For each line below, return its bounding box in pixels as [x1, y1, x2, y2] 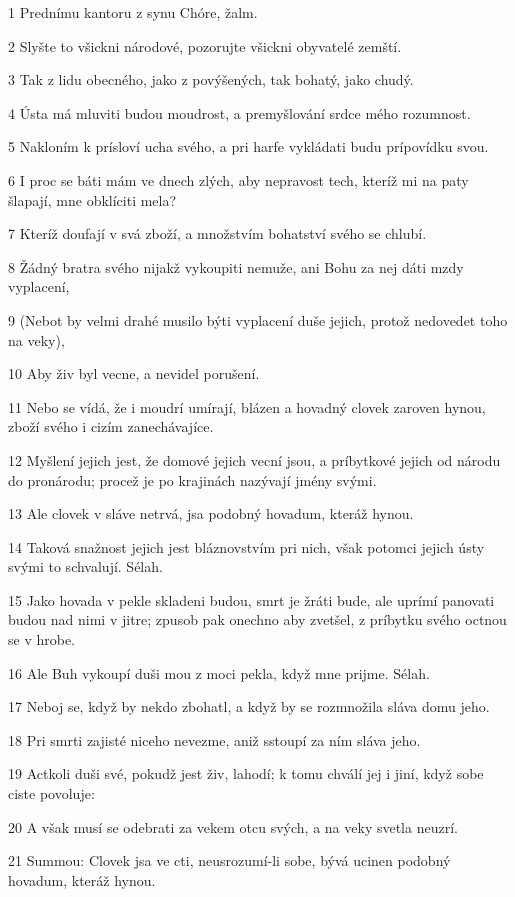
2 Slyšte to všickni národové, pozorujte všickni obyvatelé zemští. [8, 35, 402, 56]
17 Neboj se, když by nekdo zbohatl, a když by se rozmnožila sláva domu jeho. [8, 696, 490, 717]
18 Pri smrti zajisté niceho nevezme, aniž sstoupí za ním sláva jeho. [8, 729, 421, 750]
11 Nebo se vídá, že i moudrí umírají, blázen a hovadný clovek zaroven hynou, [8, 396, 486, 417]
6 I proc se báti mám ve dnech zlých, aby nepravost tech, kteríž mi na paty [8, 169, 469, 190]
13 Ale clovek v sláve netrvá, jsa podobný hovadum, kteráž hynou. [8, 503, 414, 524]
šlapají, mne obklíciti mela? [8, 189, 177, 210]
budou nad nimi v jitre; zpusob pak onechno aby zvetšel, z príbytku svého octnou [8, 609, 507, 630]
